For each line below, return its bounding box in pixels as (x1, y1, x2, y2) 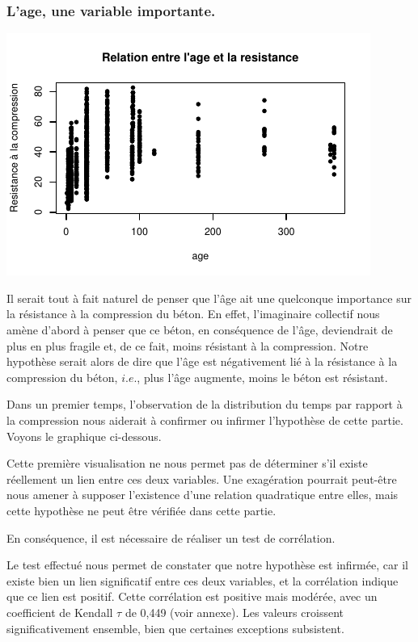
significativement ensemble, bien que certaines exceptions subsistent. (6, 619, 344, 636)
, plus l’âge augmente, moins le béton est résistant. (137, 368, 388, 385)
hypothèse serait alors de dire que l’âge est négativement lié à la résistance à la (6, 353, 398, 370)
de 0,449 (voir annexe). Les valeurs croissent (125, 603, 344, 620)
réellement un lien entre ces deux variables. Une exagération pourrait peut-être (6, 470, 397, 487)
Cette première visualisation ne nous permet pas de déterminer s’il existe (6, 455, 368, 472)
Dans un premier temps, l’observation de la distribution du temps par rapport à (6, 396, 403, 413)
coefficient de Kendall (6, 603, 113, 620)
